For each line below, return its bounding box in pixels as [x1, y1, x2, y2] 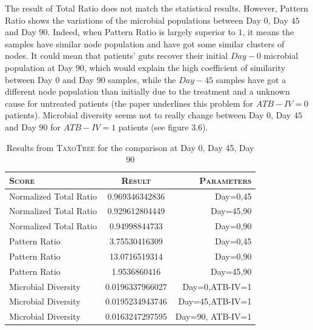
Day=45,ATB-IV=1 [178, 295, 252, 308]
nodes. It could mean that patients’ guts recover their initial [5, 49, 228, 62]
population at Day [5, 61, 73, 73]
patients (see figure [118, 120, 189, 133]
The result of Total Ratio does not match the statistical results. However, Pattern [5, 2, 309, 14]
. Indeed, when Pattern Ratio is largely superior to [47, 25, 236, 38]
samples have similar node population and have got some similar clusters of [5, 37, 285, 50]
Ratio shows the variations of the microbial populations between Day [5, 13, 262, 26]
